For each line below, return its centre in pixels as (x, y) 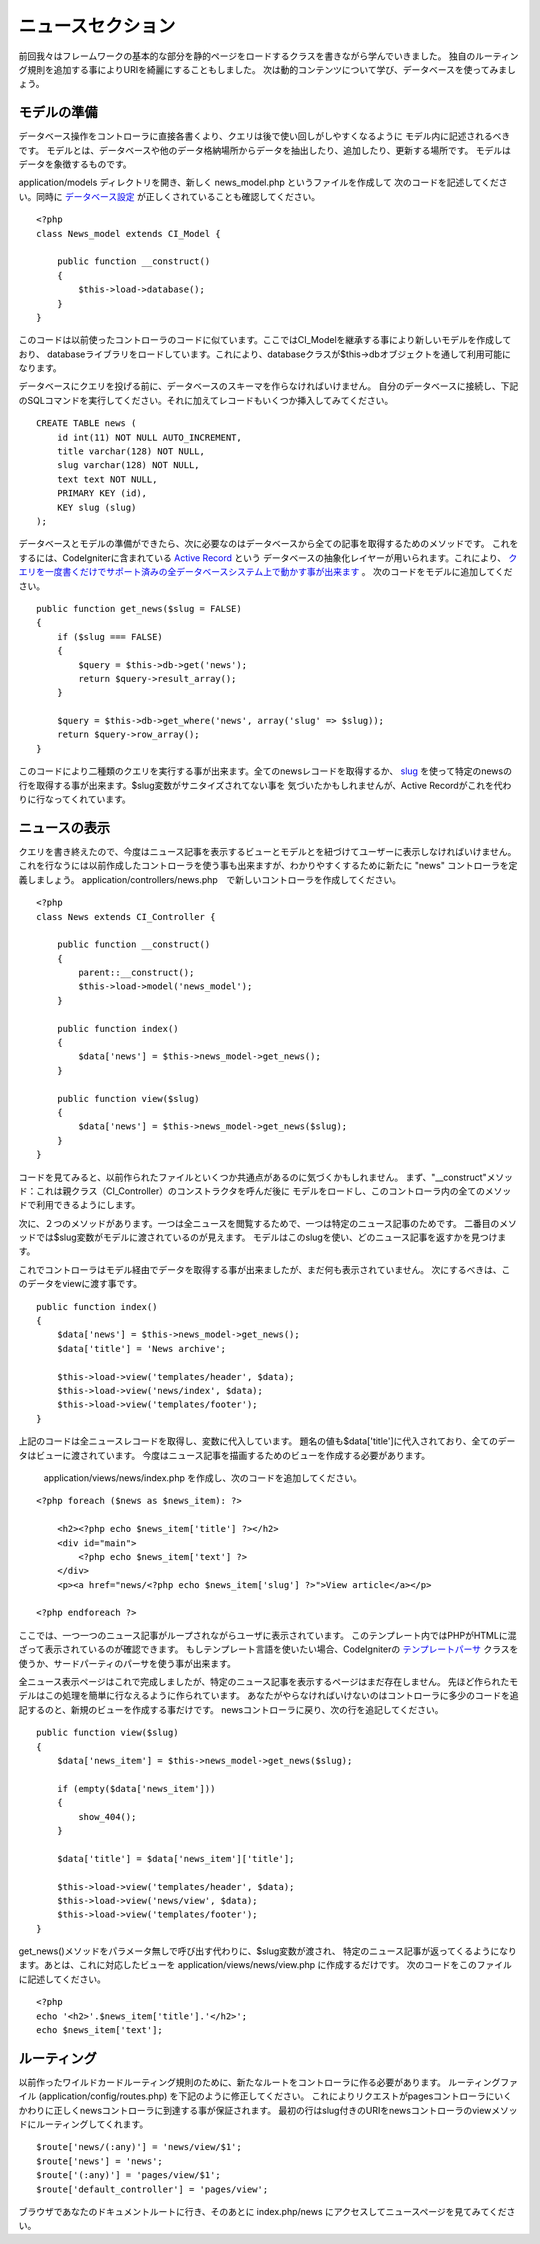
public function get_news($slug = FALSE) (139, 608)
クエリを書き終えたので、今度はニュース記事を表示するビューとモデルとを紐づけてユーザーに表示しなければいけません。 (267, 851)
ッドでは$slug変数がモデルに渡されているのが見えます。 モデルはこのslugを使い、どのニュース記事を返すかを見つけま (262, 1237)
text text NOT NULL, (107, 479)
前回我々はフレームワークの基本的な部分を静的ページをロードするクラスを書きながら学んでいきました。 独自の (247, 56)
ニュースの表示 (64, 827)
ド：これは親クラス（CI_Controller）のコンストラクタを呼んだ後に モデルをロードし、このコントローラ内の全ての (251, 1191)
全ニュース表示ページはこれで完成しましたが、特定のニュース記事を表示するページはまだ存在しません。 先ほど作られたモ (268, 1682)
